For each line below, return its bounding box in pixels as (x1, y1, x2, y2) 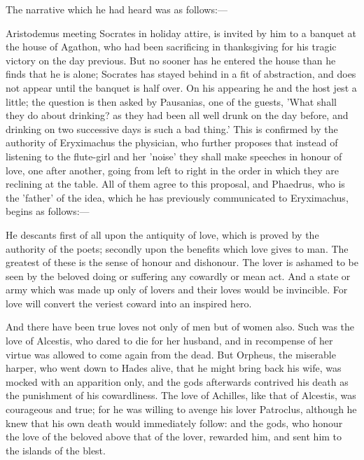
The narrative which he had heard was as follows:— (6, 2, 227, 16)
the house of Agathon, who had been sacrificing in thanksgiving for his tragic (6, 39, 337, 54)
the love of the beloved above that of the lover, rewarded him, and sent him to (6, 429, 342, 444)
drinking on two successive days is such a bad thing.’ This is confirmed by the (6, 121, 338, 136)
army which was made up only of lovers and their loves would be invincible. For (6, 282, 348, 297)
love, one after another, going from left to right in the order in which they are (6, 162, 339, 177)
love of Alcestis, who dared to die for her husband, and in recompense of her (6, 333, 333, 348)
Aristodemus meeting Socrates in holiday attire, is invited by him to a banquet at (6, 25, 356, 40)
